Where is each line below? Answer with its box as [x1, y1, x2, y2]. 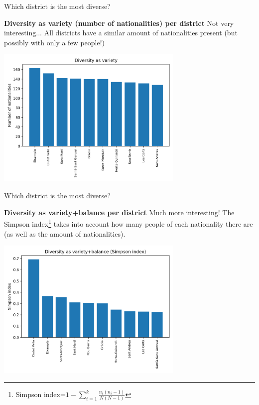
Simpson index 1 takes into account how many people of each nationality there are [4, 217, 253, 229]
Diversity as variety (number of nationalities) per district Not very [4, 17, 234, 28]
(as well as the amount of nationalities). [4, 228, 126, 239]
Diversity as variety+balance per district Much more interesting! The [4, 207, 235, 217]
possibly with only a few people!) [4, 37, 105, 47]
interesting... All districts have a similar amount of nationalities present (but [4, 27, 238, 38]
